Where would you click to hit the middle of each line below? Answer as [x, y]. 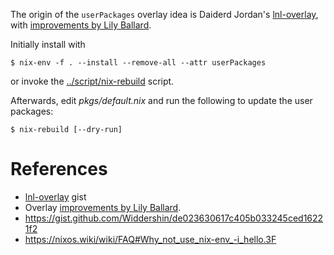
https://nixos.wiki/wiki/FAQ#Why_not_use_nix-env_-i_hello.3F [150, 239]
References [59, 169]
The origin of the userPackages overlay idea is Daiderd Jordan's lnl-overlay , [164, 14]
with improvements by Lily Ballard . [81, 25]
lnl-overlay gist [55, 196]
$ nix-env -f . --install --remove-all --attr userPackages [138, 63]
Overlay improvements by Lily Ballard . [103, 207]
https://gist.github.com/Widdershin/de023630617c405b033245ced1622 [174, 218]
